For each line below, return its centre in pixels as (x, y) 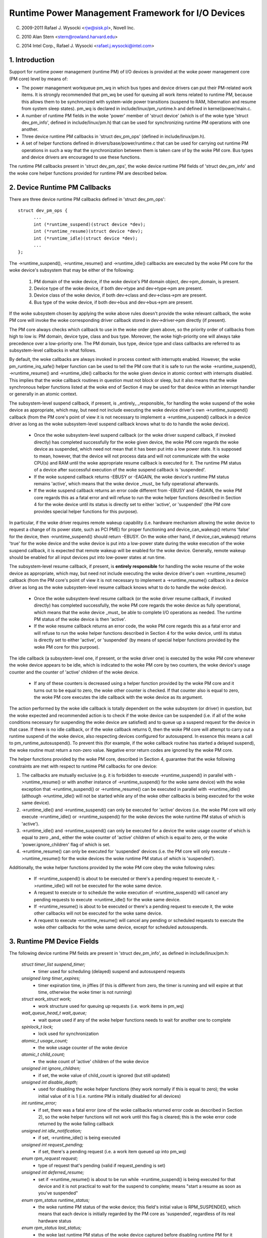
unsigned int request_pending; (52, 1144)
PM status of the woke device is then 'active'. (80, 619)
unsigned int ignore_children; (51, 1068)
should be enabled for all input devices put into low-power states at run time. (87, 557)
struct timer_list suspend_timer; (53, 964)
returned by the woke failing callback (76, 1124)
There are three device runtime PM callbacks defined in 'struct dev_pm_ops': (87, 199)
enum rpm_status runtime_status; (56, 1200)
